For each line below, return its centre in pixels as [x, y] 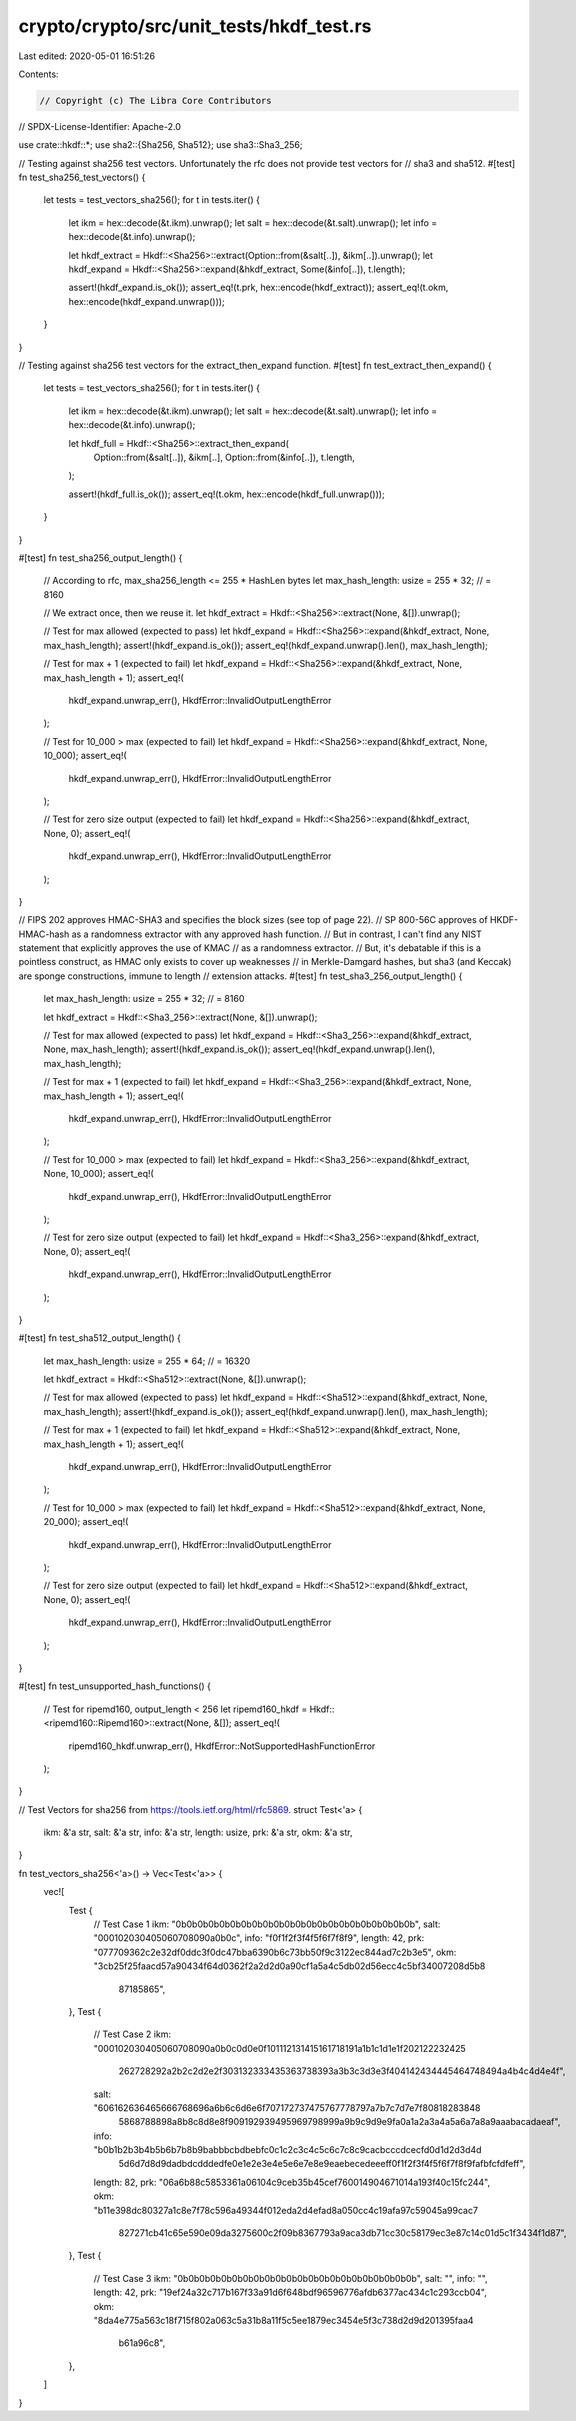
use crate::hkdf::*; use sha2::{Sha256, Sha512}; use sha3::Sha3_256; [160, 145]
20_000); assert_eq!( [86, 1522]
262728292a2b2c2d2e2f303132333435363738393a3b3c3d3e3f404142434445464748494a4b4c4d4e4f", [342, 2071]
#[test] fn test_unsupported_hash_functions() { [115, 1686]
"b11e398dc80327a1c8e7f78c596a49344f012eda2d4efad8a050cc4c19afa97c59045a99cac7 [286, 2210]
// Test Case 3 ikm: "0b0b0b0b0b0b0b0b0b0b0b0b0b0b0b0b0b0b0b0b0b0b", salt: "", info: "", [291, 2278]
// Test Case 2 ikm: [132, 2034]
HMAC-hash [44, 934]
